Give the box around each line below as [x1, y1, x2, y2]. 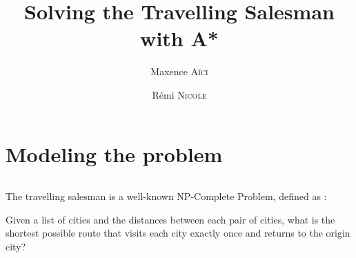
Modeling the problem [6, 139, 223, 168]
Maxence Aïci [150, 64, 208, 79]
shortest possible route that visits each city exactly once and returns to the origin [6, 226, 350, 240]
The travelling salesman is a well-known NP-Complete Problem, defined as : [6, 189, 327, 204]
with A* [140, 24, 219, 52]
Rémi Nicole [152, 87, 207, 101]
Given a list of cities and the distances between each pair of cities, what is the [6, 212, 335, 226]
